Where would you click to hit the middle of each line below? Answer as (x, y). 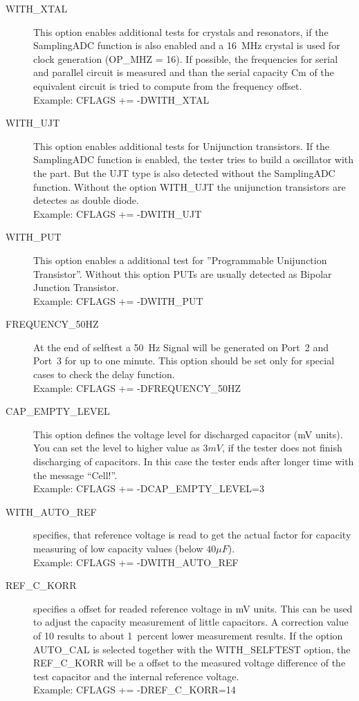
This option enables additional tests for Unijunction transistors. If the (182, 146)
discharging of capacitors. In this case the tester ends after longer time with (194, 461)
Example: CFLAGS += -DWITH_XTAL (121, 99)
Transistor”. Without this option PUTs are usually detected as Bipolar (183, 273)
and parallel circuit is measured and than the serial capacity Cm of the (184, 72)
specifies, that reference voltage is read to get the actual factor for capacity (192, 535)
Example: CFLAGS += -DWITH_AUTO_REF (136, 562)
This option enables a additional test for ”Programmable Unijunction (180, 260)
